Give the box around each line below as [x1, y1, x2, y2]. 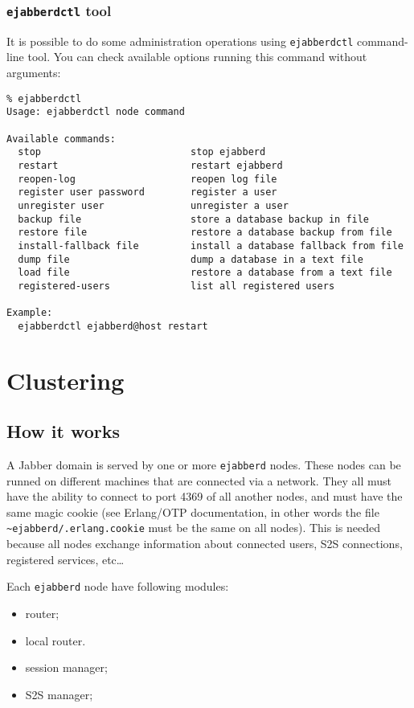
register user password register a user [18, 186, 277, 198]
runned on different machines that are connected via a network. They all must [6, 472, 392, 489]
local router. [25, 632, 86, 649]
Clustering [6, 363, 125, 396]
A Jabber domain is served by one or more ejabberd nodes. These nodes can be [6, 456, 401, 473]
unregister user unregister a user [18, 199, 289, 211]
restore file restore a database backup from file [18, 227, 392, 239]
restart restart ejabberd [18, 159, 283, 171]
